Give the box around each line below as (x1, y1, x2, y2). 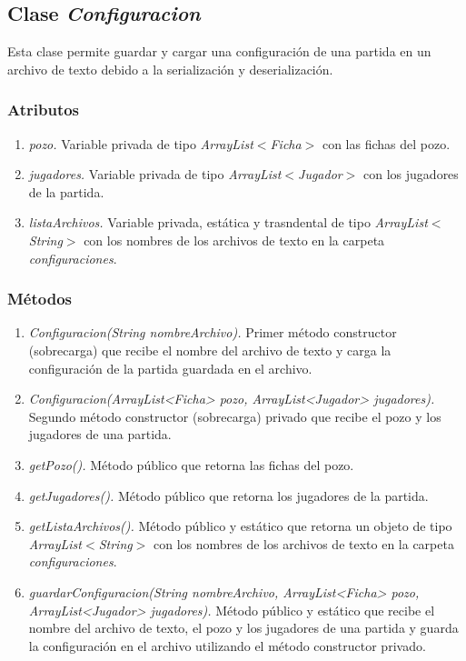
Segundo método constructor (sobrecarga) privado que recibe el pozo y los (28, 406, 441, 426)
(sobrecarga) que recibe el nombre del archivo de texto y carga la (28, 340, 392, 359)
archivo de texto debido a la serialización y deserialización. (7, 59, 333, 78)
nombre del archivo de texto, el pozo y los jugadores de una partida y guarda (28, 618, 459, 637)
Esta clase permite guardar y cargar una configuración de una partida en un (7, 42, 431, 61)
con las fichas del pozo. (322, 134, 451, 153)
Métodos (7, 287, 73, 310)
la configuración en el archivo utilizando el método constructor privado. (28, 636, 426, 655)
